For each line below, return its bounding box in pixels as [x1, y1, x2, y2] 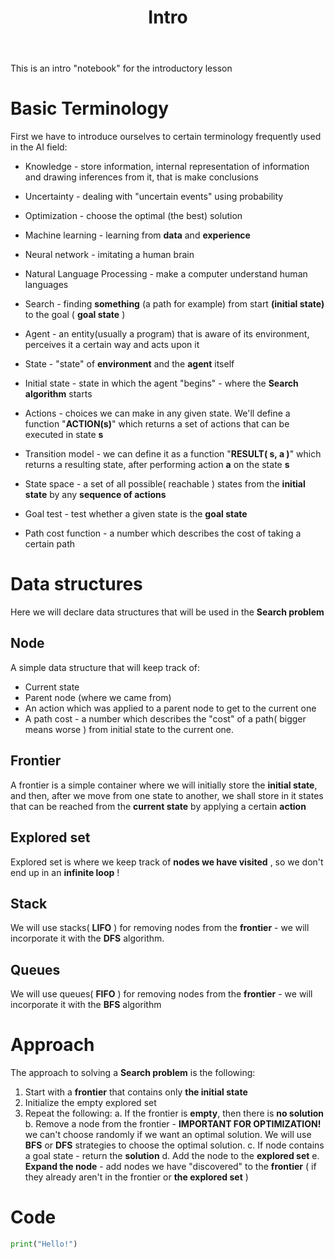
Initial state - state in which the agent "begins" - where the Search [24, 377, 299, 390]
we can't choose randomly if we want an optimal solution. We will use [24, 1129, 312, 1141]
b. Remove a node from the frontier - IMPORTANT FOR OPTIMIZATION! [24, 1118, 322, 1130]
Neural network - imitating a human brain [24, 249, 195, 261]
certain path [24, 538, 75, 550]
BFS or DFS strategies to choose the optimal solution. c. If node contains [24, 1139, 325, 1151]
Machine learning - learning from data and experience [24, 229, 251, 241]
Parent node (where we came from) [24, 691, 172, 703]
